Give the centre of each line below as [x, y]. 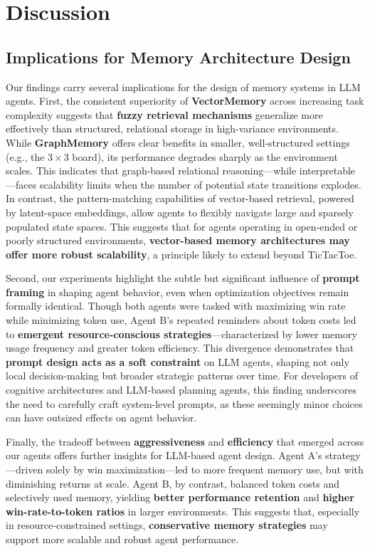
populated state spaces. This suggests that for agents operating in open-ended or [182, 226]
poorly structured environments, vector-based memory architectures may [178, 240]
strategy [343, 455]
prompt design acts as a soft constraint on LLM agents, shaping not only [178, 361]
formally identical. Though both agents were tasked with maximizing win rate [176, 306]
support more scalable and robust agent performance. [122, 539]
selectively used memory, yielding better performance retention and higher [180, 497]
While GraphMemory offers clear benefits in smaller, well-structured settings [178, 142]
